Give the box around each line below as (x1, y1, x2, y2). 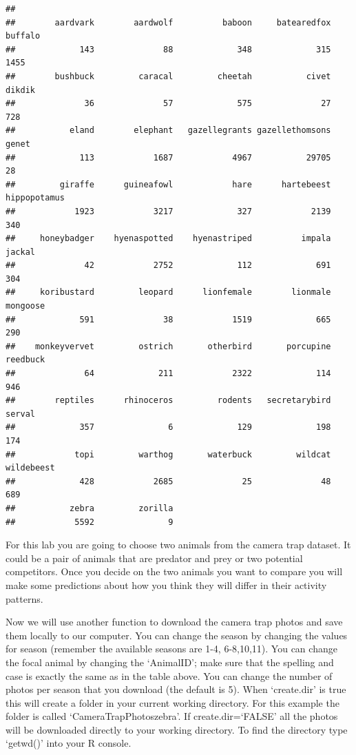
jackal (6, 247, 35, 257)
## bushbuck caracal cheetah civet (6, 71, 331, 81)
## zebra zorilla (6, 503, 174, 513)
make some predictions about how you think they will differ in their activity (6, 577, 327, 592)
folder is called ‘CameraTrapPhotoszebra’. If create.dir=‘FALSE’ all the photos (6, 709, 338, 723)
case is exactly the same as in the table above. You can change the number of (6, 668, 333, 683)
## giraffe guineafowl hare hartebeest (6, 179, 331, 189)
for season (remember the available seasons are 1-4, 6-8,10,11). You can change (6, 641, 337, 656)
